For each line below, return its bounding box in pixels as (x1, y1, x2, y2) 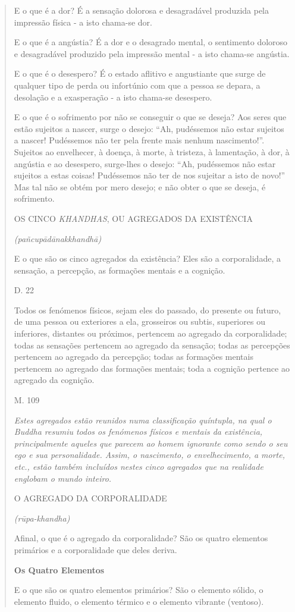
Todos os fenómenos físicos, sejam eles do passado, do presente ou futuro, (14, 303, 281, 316)
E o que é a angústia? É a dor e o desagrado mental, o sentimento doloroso (14, 36, 288, 48)
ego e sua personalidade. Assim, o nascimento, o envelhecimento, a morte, (14, 448, 285, 461)
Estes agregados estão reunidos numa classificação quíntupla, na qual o (14, 413, 272, 426)
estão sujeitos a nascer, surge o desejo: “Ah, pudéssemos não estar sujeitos (14, 122, 284, 134)
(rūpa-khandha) (14, 511, 70, 524)
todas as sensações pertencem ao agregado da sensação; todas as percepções (14, 338, 290, 351)
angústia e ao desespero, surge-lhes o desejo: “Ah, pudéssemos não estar (14, 157, 276, 170)
